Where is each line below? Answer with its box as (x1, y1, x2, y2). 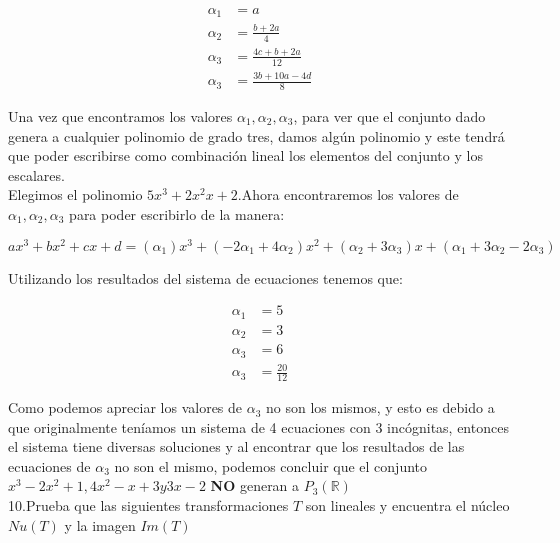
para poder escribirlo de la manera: (69, 203, 285, 224)
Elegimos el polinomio (8, 184, 143, 205)
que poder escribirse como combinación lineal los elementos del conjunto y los (8, 145, 483, 166)
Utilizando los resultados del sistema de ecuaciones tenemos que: (8, 267, 403, 288)
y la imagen (64, 514, 136, 535)
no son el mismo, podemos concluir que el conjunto (114, 455, 428, 476)
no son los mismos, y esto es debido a (266, 397, 495, 418)
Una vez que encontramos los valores (8, 106, 233, 126)
